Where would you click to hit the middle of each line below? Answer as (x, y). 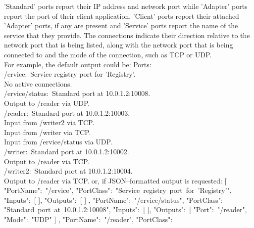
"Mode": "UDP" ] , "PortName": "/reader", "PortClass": (88, 219)
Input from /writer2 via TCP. (49, 122)
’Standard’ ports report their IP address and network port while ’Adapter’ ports (126, 6)
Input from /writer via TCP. (48, 132)
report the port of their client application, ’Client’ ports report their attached (122, 16)
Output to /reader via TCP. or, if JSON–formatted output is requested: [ (115, 180)
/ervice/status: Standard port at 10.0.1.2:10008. (77, 93)
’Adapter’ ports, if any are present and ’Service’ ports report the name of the (121, 25)
